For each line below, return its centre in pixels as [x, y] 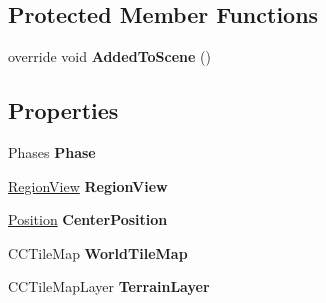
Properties [63, 110]
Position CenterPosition [88, 219]
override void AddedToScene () [109, 56]
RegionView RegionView [88, 185]
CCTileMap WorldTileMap [98, 252]
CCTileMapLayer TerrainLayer [109, 286]
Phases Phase [52, 152]
